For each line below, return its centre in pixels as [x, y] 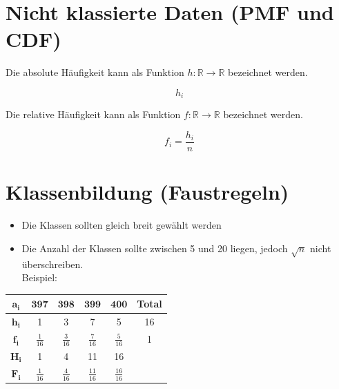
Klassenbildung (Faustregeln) [147, 192]
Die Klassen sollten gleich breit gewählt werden [122, 225]
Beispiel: [40, 277]
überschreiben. [52, 264]
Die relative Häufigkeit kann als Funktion [93, 114]
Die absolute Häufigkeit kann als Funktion [95, 72]
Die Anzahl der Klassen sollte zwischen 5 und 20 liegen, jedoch [155, 248]
